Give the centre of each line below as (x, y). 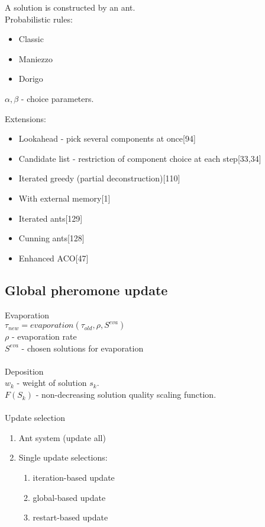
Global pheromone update (86, 290)
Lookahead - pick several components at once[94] (107, 138)
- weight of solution (52, 383)
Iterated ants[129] (51, 218)
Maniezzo (35, 58)
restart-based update (70, 517)
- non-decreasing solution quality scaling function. (126, 395)
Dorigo (31, 79)
